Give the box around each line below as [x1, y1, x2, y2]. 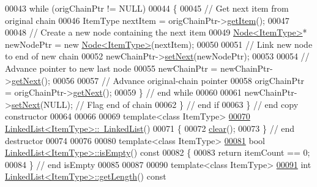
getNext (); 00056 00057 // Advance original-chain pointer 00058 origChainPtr [11, 74, 304, 86]
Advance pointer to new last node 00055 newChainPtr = [5, 61, 218, 74]
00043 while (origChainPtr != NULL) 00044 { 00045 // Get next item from [5, 2, 289, 14]
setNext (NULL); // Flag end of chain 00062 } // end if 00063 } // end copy [11, 97, 299, 110]
